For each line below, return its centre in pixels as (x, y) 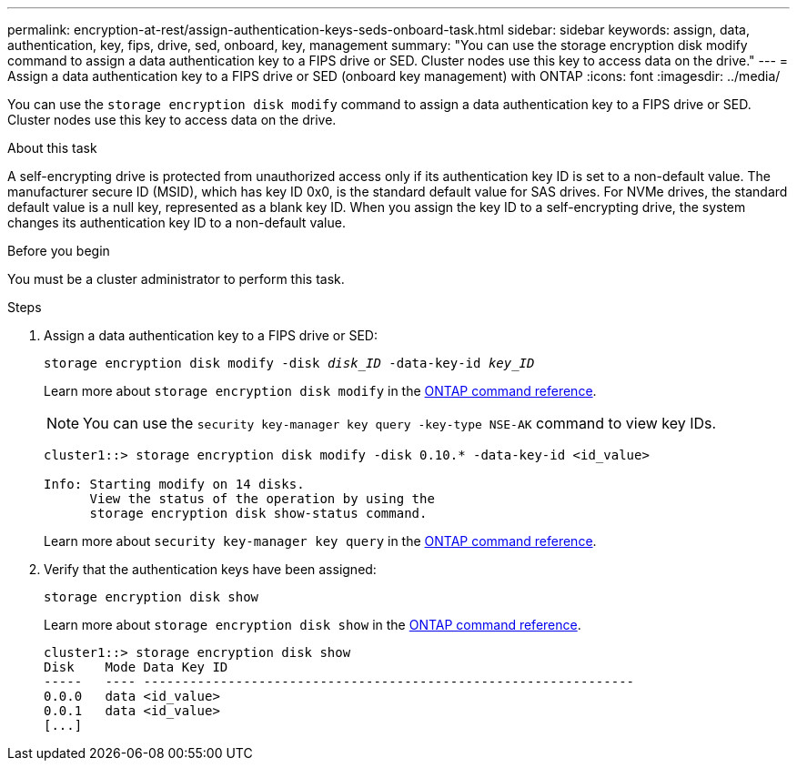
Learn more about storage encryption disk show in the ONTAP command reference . (313, 625)
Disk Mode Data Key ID (136, 667)
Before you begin (59, 251)
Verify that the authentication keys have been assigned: (210, 569)
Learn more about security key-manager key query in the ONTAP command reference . (320, 541)
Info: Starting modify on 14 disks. (174, 484)
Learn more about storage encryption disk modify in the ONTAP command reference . (320, 391)
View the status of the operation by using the (262, 499)
